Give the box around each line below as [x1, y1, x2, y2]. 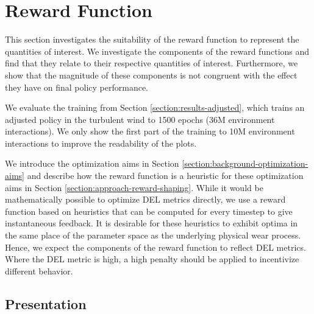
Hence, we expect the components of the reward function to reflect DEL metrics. [5, 240, 306, 253]
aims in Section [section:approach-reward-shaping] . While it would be [5, 181, 263, 194]
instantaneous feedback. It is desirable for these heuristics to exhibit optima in [5, 217, 298, 229]
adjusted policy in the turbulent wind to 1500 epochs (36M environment [5, 113, 275, 125]
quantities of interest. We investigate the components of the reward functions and [5, 44, 310, 57]
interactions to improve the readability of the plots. [5, 136, 197, 149]
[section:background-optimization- [182, 157, 309, 170]
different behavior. [5, 264, 73, 277]
